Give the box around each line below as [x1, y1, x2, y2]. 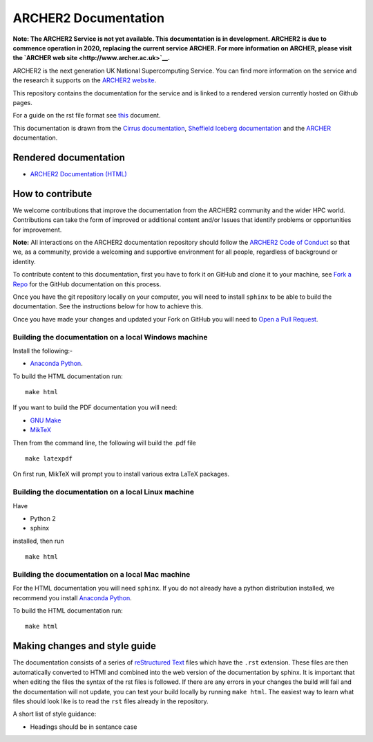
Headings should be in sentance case [30, 723, 137, 731]
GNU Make [30, 416, 61, 425]
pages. [12, 98, 32, 106]
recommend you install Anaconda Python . [12, 593, 132, 602]
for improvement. [12, 225, 62, 234]
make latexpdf [25, 455, 73, 463]
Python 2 [30, 514, 57, 522]
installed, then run [12, 537, 65, 545]
